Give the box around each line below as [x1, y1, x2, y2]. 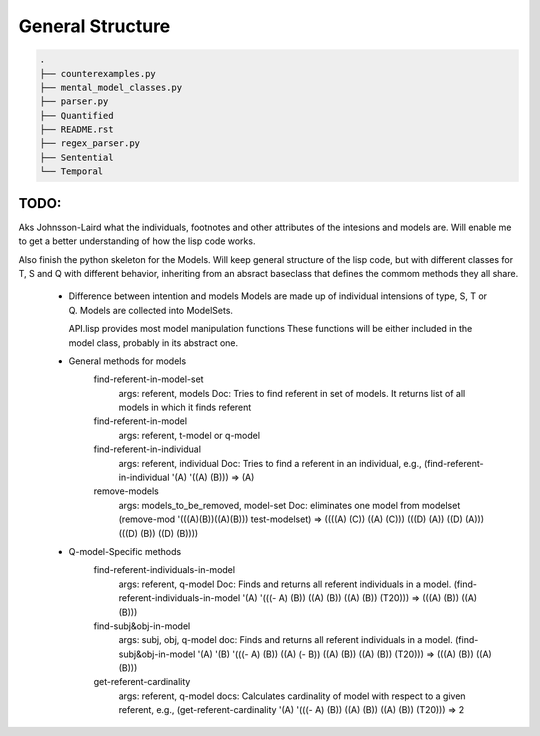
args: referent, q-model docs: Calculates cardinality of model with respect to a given [118, 690, 466, 702]
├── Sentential [39, 151, 114, 163]
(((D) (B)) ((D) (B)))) [118, 527, 199, 539]
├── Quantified [39, 110, 114, 121]
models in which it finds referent [118, 401, 252, 414]
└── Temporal [39, 166, 104, 177]
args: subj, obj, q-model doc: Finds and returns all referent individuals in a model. [118, 634, 454, 646]
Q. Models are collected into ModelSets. [68, 304, 234, 316]
